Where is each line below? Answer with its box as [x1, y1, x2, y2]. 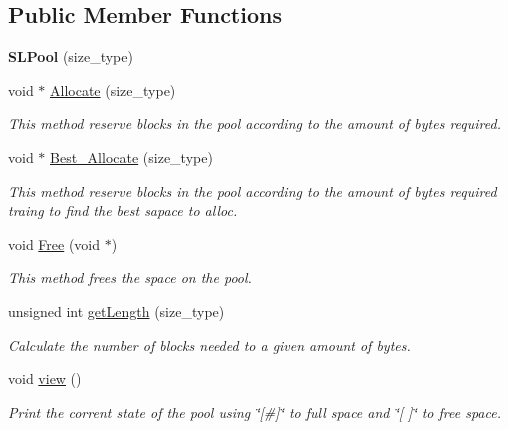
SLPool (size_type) [8, 46, 133, 67]
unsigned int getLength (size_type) [8, 300, 225, 321]
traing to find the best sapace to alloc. [8, 200, 238, 221]
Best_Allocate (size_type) [50, 146, 213, 167]
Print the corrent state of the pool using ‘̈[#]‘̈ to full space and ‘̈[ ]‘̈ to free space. [8, 401, 501, 422]
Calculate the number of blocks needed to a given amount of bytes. [8, 334, 411, 355]
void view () [8, 368, 82, 389]
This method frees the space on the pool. [8, 267, 252, 288]
